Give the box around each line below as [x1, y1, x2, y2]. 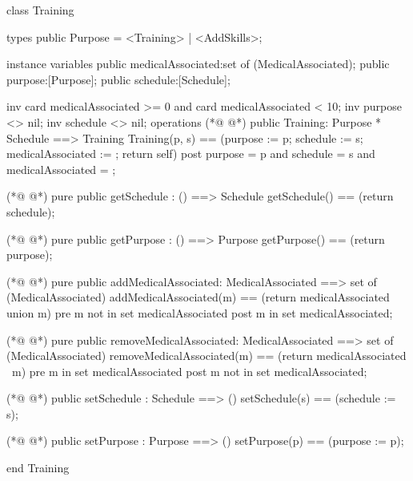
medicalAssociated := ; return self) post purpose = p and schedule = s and [6, 145, 375, 162]
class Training [6, 2, 74, 18]
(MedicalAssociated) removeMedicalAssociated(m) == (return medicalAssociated [6, 347, 407, 364]
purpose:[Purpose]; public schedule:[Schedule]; [6, 71, 231, 87]
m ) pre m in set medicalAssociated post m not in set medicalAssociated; [12, 362, 367, 379]
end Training [6, 459, 70, 476]
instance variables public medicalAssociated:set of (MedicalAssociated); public [6, 55, 390, 72]
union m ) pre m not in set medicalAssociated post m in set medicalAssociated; [6, 304, 393, 321]
